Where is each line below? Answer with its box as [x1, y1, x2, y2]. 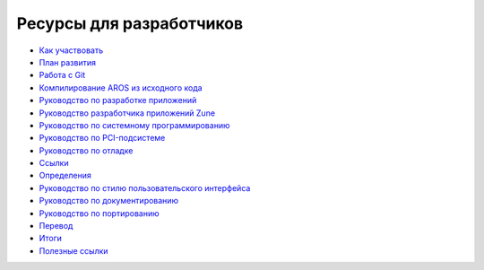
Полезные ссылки [39, 245, 108, 256]
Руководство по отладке [39, 144, 134, 156]
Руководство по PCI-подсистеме [39, 133, 166, 144]
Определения [39, 170, 91, 181]
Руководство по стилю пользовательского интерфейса [39, 182, 251, 193]
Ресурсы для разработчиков [16, 13, 244, 33]
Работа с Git [39, 70, 86, 81]
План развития [39, 57, 96, 67]
